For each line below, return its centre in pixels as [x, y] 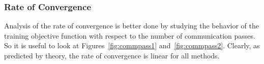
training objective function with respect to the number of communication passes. [130, 35]
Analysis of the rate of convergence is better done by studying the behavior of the [131, 26]
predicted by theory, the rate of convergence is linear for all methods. [112, 55]
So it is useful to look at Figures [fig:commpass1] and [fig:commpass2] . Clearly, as [132, 45]
